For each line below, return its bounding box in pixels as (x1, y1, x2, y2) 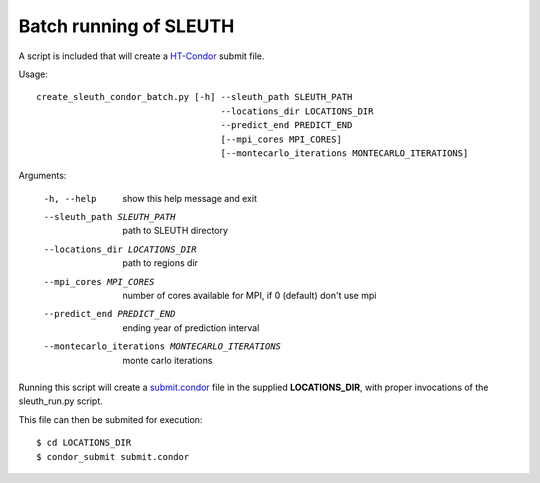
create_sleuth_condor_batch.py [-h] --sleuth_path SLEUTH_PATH (36, 91, 353, 103)
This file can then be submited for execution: (18, 413, 203, 425)
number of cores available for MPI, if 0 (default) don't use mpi (122, 290, 377, 302)
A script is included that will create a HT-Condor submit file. (18, 50, 265, 62)
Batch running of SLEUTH (18, 15, 235, 37)
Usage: (18, 68, 49, 80)
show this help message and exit (122, 192, 257, 204)
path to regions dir (122, 257, 199, 269)
